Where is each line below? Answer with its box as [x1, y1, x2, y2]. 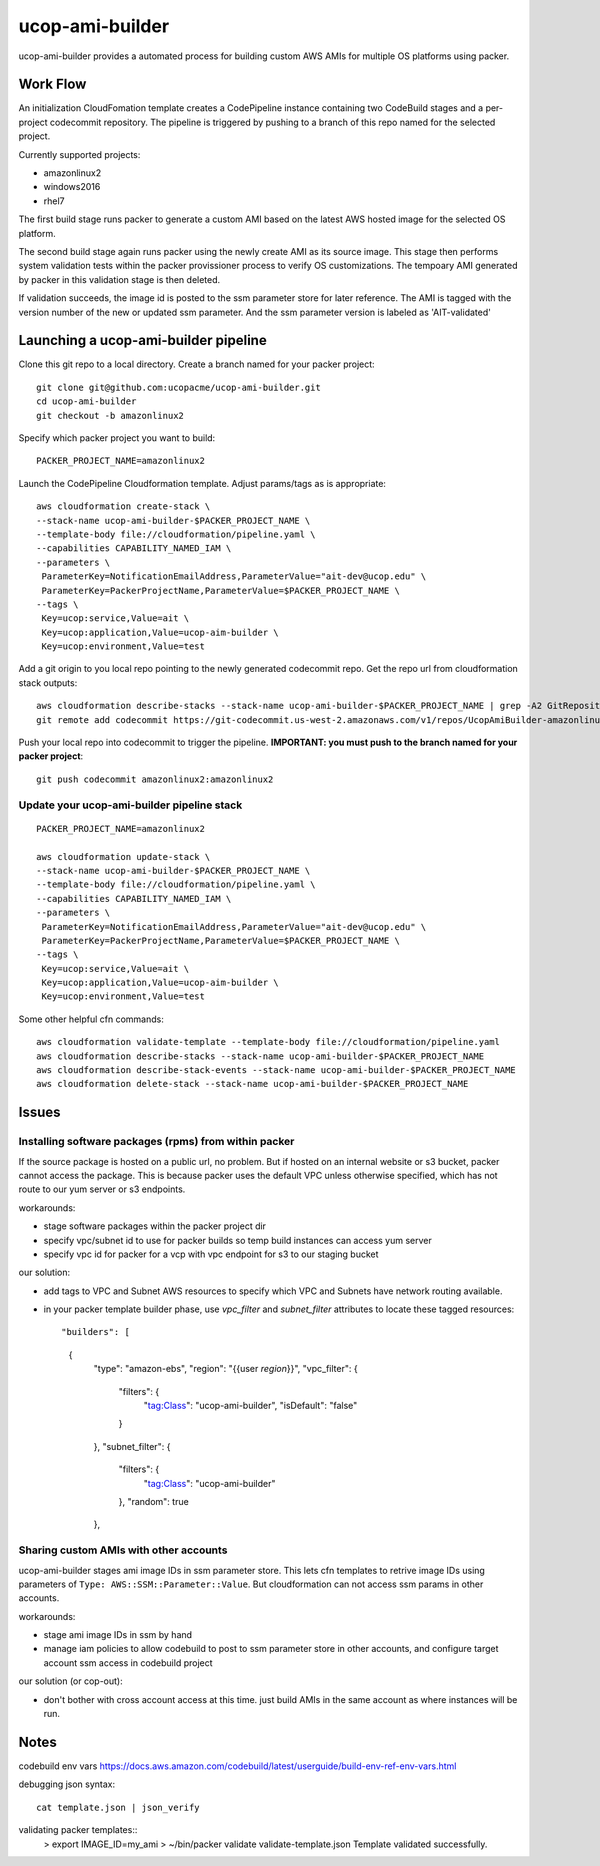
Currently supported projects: [18, 148, 141, 160]
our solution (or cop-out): [18, 1675, 124, 1687]
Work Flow [18, 76, 87, 93]
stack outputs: [18, 676, 78, 689]
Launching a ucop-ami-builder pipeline [18, 332, 267, 349]
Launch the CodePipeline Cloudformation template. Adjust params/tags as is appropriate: [18, 477, 387, 489]
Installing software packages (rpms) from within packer [18, 1135, 295, 1149]
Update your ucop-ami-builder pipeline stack [18, 798, 243, 812]
